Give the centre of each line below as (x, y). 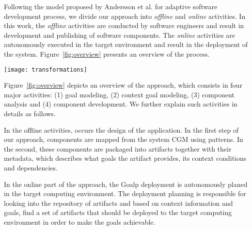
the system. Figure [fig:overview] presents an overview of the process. (107, 54)
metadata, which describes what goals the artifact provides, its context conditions (125, 158)
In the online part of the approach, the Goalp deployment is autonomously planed (126, 184)
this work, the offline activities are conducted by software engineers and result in (124, 25)
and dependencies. (31, 167)
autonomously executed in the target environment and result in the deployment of (126, 44)
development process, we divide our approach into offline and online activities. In (125, 16)
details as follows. (30, 113)
